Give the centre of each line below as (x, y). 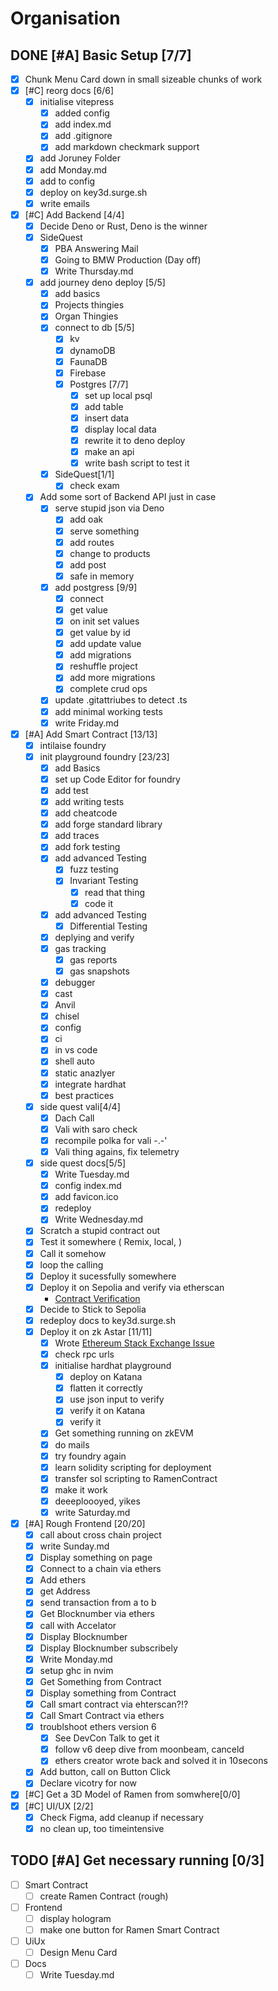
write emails (64, 203)
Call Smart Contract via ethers (102, 1715)
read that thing (115, 892)
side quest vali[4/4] (80, 1106)
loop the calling (71, 1264)
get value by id (100, 633)
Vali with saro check (96, 1129)
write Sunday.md (74, 1546)
